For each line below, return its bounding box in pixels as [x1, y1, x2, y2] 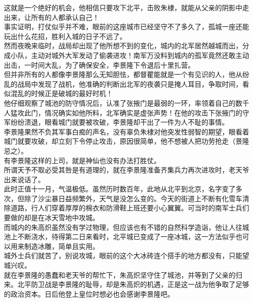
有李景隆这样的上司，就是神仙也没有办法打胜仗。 [4, 155, 161, 165]
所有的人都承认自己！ [31, 12, 99, 22]
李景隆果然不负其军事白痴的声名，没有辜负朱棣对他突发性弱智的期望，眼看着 [4, 126, 249, 136]
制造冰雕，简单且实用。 [24, 241, 99, 251]
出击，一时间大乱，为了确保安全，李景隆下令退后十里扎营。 [4, 59, 195, 70]
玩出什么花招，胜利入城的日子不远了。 [4, 31, 126, 41]
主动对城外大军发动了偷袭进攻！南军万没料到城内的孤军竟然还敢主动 [31, 50, 249, 60]
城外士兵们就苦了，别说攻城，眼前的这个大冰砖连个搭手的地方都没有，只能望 [4, 250, 249, 261]
